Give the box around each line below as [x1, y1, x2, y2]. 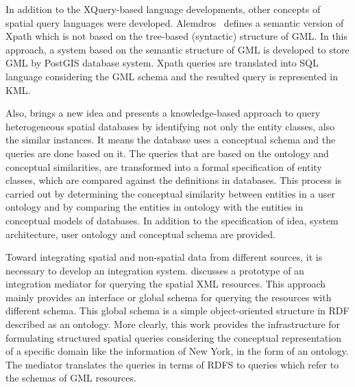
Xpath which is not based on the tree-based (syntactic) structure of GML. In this [5, 29, 348, 43]
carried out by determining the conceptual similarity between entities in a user [5, 186, 336, 200]
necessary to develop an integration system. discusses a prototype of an [5, 263, 304, 277]
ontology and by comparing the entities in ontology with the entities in [5, 200, 304, 214]
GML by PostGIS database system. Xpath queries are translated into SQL [5, 56, 319, 70]
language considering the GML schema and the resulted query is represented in [5, 69, 339, 83]
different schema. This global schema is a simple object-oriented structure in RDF [5, 303, 350, 318]
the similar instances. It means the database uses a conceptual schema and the [5, 132, 336, 147]
